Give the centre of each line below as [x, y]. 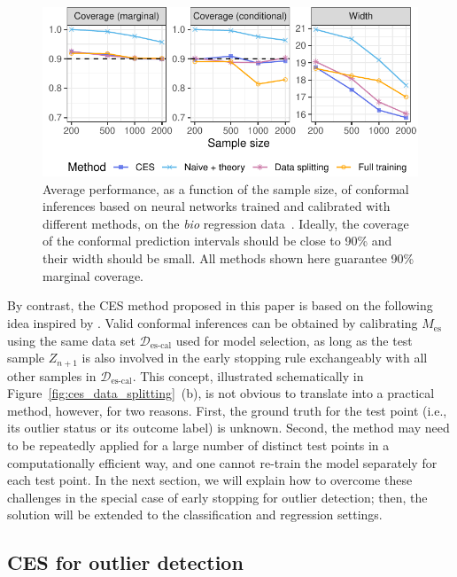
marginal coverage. [93, 275]
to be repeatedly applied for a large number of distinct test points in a [198, 445]
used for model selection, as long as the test [294, 340]
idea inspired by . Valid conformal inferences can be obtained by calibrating [213, 323]
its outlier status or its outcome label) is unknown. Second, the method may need [228, 428]
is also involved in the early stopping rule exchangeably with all [255, 358]
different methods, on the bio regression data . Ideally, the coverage [226, 223]
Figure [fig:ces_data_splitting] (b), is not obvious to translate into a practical [221, 393]
